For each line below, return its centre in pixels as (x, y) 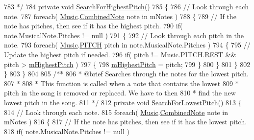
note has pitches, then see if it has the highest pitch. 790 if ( (93, 26)
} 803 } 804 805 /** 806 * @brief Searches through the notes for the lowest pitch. (126, 74)
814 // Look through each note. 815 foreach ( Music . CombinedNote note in (116, 112)
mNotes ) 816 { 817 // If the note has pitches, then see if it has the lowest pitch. (126, 122)
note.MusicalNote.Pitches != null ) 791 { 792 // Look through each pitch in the (124, 35)
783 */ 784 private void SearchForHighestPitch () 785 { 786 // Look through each (127, 6)
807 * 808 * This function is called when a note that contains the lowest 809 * (121, 83)
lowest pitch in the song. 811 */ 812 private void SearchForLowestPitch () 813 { (123, 102)
